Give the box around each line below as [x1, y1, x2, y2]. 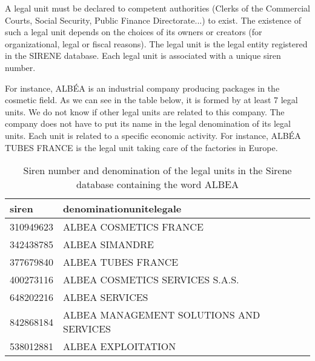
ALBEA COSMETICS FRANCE [63, 220, 204, 234]
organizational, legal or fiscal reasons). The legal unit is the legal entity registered [5, 37, 308, 50]
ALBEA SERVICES [63, 290, 148, 305]
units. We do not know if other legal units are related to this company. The [5, 105, 285, 118]
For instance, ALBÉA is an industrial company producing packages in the [5, 81, 280, 94]
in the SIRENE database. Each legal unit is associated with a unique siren [5, 49, 281, 62]
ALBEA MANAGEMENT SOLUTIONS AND [63, 308, 260, 322]
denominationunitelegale [63, 201, 182, 216]
